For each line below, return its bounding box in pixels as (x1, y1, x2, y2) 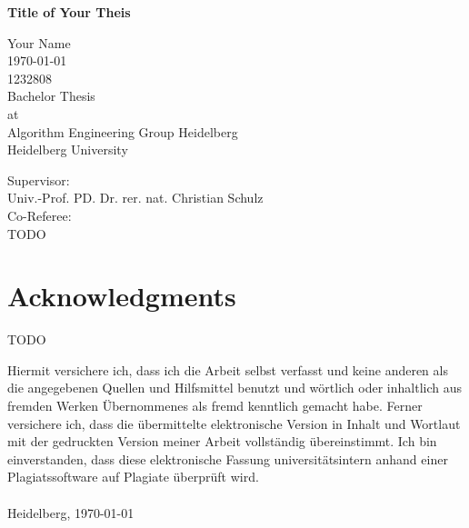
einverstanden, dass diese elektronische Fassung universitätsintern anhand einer (7, 449, 448, 468)
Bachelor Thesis (7, 86, 95, 105)
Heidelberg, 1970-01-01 (7, 503, 135, 522)
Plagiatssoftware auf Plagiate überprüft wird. (7, 467, 259, 486)
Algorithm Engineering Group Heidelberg (7, 122, 238, 141)
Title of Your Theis (7, 3, 131, 21)
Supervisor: (7, 170, 70, 189)
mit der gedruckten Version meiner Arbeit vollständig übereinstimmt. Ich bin (7, 432, 437, 451)
